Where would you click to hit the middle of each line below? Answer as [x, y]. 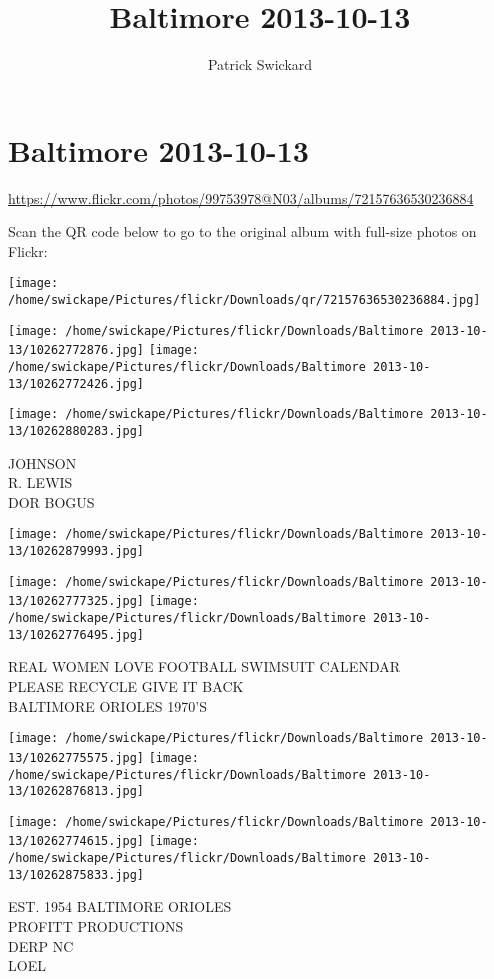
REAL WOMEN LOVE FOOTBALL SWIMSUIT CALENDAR [204, 666]
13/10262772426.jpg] [76, 383]
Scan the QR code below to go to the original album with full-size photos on [242, 231]
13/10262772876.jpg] [76, 350]
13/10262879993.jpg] [76, 551]
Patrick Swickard [260, 64]
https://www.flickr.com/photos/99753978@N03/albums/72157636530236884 [241, 197]
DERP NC [41, 945]
